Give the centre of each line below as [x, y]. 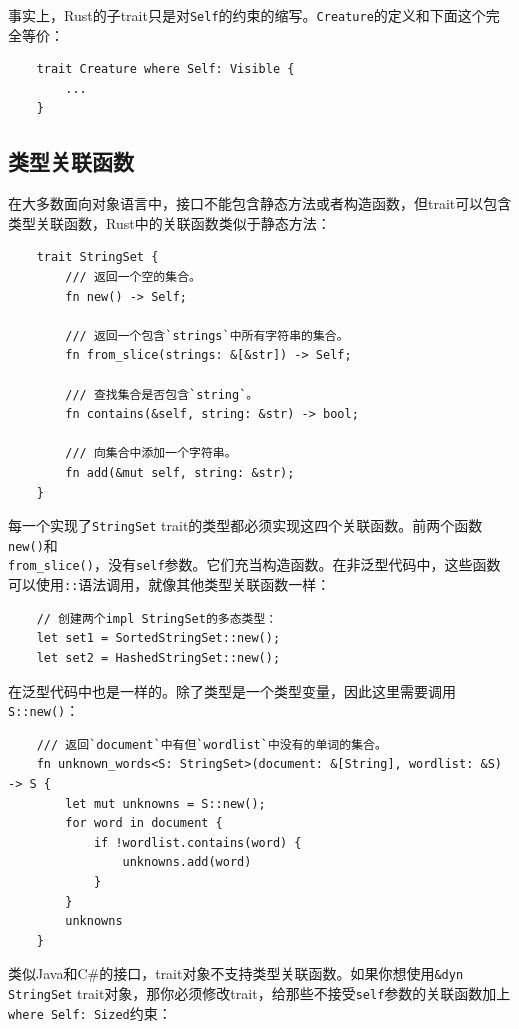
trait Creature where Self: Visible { [165, 69]
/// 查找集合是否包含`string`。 [162, 394]
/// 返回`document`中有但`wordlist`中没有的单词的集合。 [211, 744]
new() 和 [33, 544]
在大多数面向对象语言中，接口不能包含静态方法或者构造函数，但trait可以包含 [260, 203]
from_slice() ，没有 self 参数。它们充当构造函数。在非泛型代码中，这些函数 [254, 564]
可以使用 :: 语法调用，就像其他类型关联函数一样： [169, 584]
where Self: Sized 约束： [90, 1012]
